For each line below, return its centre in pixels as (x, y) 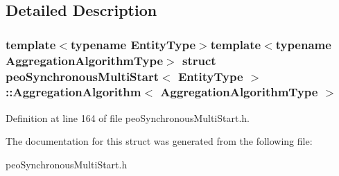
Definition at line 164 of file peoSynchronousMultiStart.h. (128, 117)
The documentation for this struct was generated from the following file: (159, 141)
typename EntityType (133, 44)
